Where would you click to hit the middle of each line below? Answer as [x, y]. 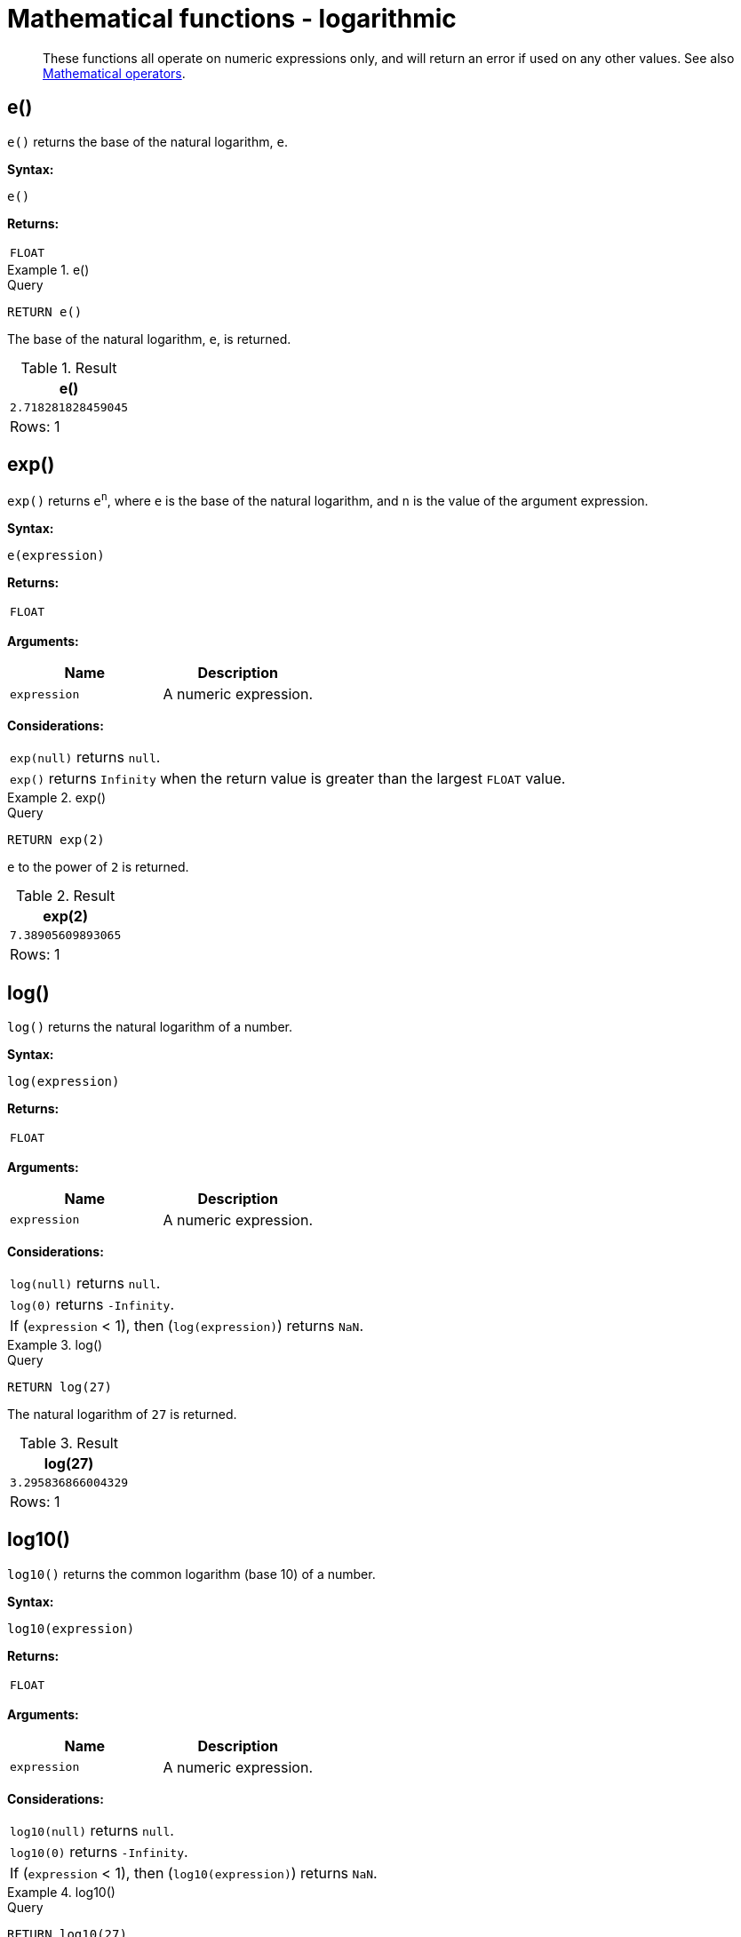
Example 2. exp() [57, 798]
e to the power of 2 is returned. [98, 867]
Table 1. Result [69, 367]
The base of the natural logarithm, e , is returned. [149, 339]
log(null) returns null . [85, 1283]
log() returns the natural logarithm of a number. [150, 1026]
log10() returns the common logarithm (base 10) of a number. [191, 1574]
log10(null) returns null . [92, 1830]
